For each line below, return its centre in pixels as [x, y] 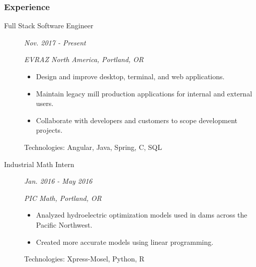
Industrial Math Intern [39, 164]
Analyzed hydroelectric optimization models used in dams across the [142, 215]
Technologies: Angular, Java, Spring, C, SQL [93, 147]
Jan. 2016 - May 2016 [58, 181]
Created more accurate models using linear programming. [125, 242]
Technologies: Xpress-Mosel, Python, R [84, 259]
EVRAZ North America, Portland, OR [84, 59]
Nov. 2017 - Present [55, 42]
